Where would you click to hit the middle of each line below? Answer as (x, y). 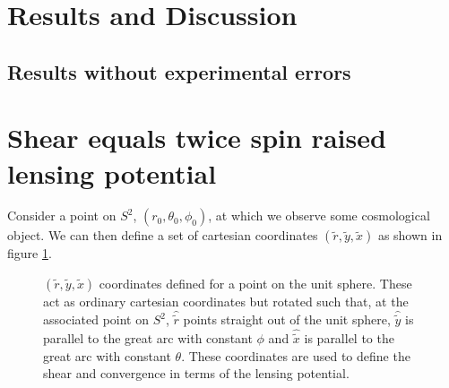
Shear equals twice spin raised (197, 138)
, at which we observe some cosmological (319, 216)
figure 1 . (30, 253)
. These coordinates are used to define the (296, 355)
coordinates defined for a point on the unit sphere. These (255, 284)
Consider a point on (62, 216)
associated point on (96, 319)
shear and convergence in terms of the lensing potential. (196, 373)
